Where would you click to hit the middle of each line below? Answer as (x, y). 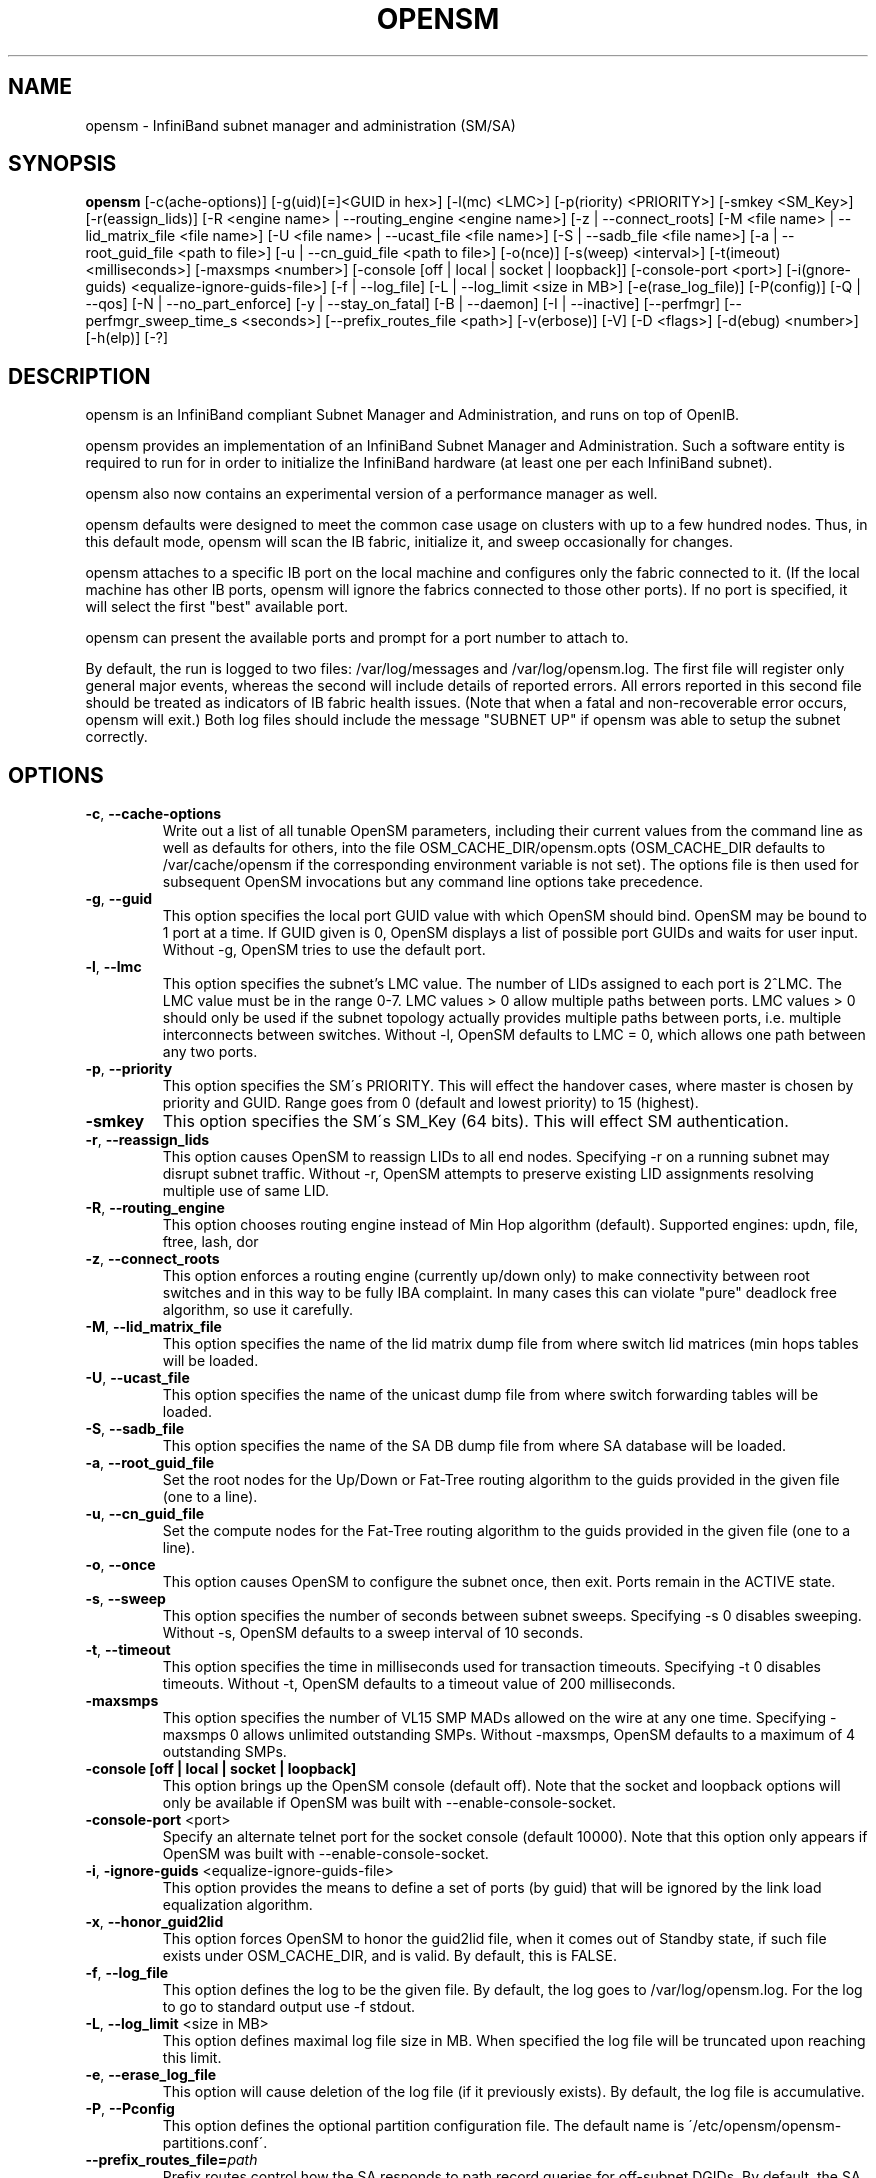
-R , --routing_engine (155, 1208)
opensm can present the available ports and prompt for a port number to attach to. (357, 638)
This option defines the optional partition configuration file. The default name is (423, 2126)
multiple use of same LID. (246, 1191)
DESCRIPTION (79, 376)
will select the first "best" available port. (217, 607)
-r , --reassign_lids (147, 1140)
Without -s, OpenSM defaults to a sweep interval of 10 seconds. (373, 1633)
